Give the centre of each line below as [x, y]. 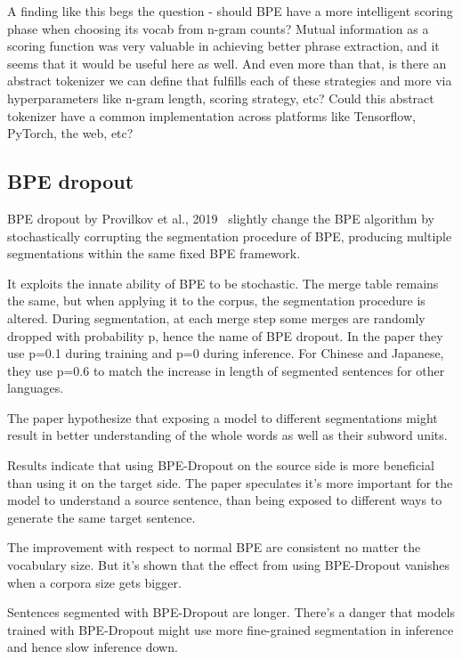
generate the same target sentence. [101, 517]
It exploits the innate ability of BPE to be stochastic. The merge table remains [223, 283]
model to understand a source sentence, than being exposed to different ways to [225, 500]
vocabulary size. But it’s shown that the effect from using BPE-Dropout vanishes [228, 565]
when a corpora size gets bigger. [94, 582]
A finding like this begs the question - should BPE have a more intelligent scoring [230, 11]
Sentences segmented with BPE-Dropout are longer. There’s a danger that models [231, 612]
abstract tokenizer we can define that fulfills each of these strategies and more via [230, 81]
